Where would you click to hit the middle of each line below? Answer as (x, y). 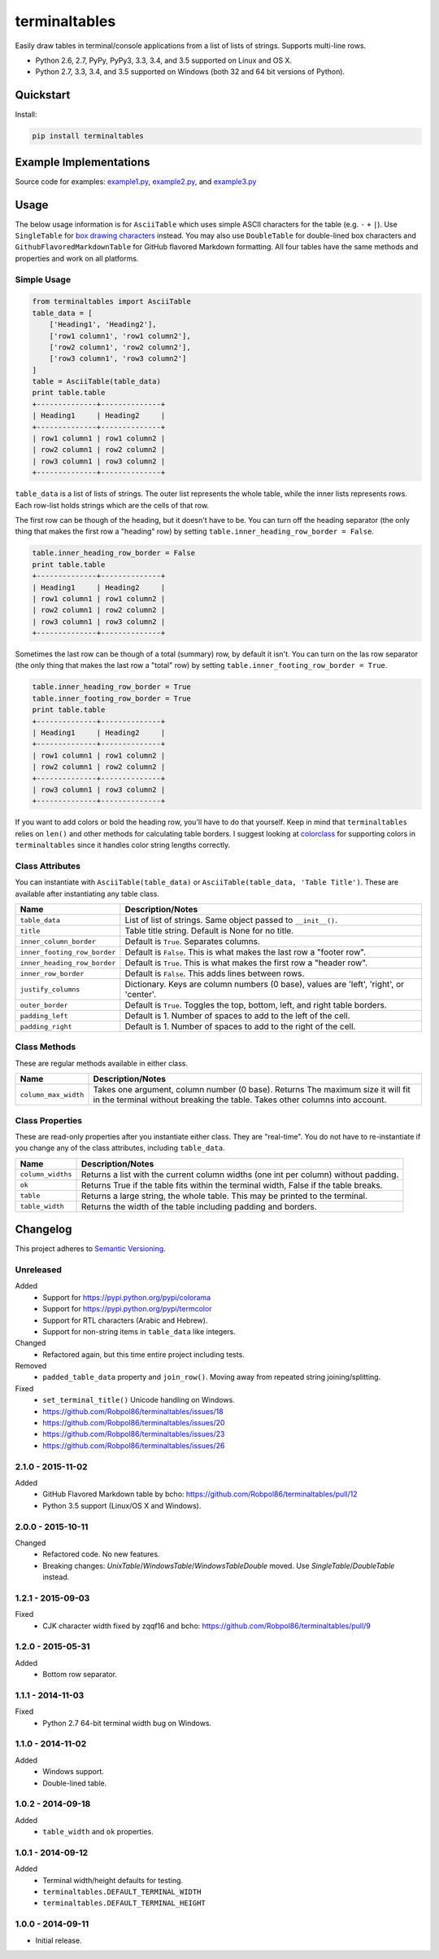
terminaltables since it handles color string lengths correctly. (123, 845)
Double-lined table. (75, 1783)
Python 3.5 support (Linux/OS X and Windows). (122, 1505)
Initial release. (59, 1940)
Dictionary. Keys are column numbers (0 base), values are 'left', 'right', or (265, 984)
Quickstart (43, 95)
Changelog (43, 1230)
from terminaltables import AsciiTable (111, 302)
